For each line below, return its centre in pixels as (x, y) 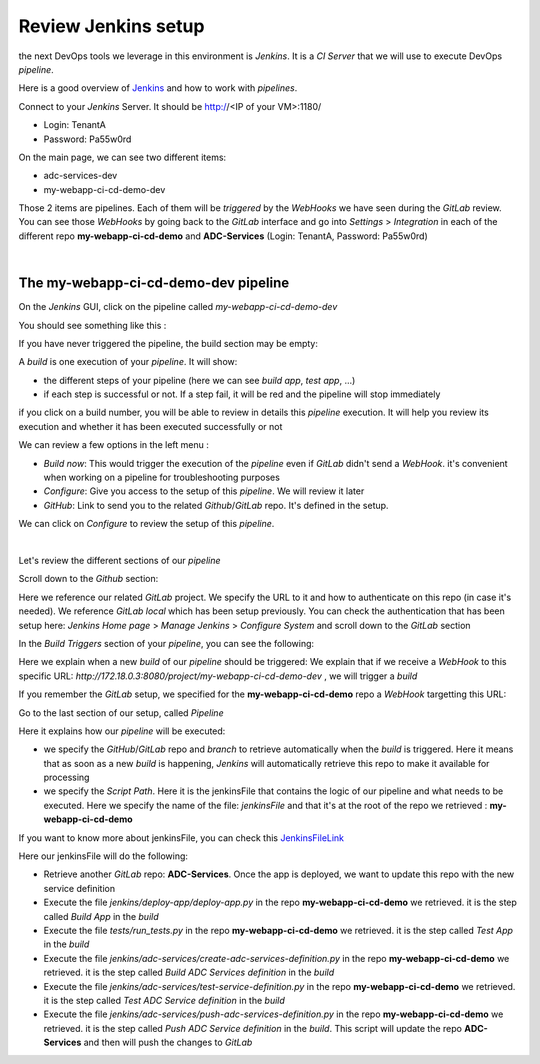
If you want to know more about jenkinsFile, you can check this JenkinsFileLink (181, 837)
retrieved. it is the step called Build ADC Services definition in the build (189, 972)
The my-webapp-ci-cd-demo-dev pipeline (154, 283)
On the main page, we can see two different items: (122, 157)
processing (66, 777)
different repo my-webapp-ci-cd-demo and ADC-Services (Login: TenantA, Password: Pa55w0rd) (223, 236)
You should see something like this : (92, 325)
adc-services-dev (80, 176)
